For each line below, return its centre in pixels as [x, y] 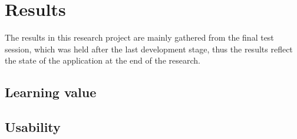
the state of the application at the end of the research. [103, 60]
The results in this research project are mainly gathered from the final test [139, 37]
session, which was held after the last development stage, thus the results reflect [149, 49]
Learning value [51, 92]
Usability [33, 127]
